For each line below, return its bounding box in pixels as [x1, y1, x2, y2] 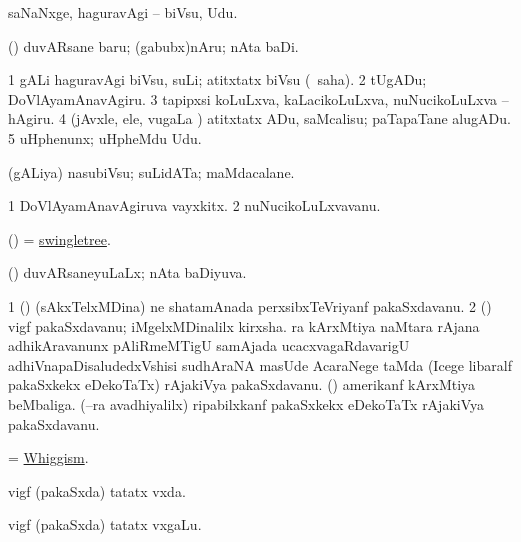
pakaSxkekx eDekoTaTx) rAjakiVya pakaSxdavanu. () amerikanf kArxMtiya [8, 374, 476, 395]
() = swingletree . [8, 228, 111, 249]
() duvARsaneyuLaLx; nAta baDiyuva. [8, 262, 247, 283]
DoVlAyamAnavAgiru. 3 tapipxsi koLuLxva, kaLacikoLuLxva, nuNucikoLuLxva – [8, 88, 509, 109]
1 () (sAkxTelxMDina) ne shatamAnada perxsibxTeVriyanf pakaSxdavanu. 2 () [8, 295, 492, 316]
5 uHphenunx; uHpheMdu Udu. [8, 127, 202, 148]
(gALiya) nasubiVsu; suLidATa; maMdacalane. [8, 161, 295, 182]
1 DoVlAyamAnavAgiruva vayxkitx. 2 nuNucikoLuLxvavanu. [8, 195, 381, 216]
